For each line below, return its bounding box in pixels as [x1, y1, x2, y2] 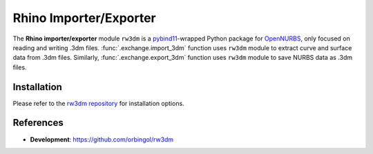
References [12, 117, 64, 129]
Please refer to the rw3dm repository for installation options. [12, 99, 184, 107]
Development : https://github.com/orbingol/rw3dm [30, 135, 174, 144]
